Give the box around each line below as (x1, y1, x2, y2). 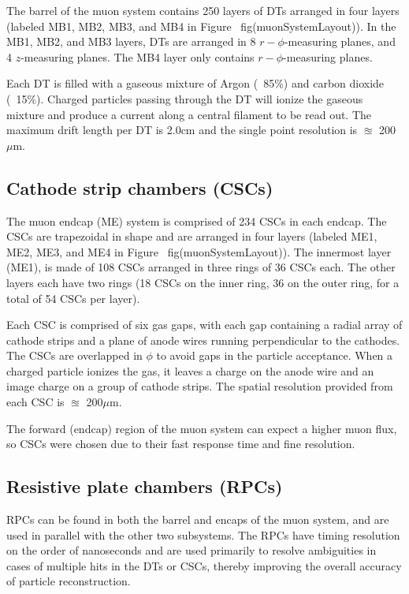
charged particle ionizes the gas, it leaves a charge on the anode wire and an (6, 362, 374, 379)
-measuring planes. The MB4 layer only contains (20, 48, 255, 65)
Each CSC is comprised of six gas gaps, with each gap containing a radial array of (6, 316, 403, 333)
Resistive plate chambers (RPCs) (6, 474, 283, 499)
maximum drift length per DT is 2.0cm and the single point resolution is (6, 121, 358, 138)
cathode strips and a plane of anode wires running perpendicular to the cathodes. (6, 331, 400, 348)
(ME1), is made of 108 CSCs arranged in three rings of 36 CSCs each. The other (6, 259, 396, 275)
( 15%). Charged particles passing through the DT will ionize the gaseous (6, 90, 363, 106)
